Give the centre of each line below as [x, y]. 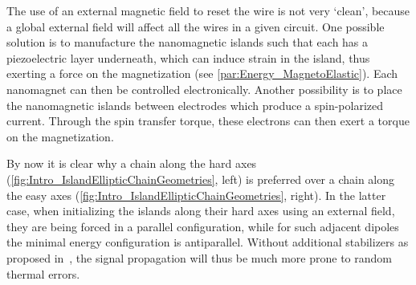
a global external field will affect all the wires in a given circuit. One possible [196, 26]
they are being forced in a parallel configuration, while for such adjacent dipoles [203, 226]
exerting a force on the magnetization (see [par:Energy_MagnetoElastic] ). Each [202, 73]
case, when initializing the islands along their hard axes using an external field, [201, 211]
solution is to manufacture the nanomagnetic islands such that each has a [188, 42]
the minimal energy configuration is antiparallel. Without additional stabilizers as [208, 242]
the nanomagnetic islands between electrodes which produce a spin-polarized [195, 105]
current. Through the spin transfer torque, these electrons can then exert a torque [208, 121]
